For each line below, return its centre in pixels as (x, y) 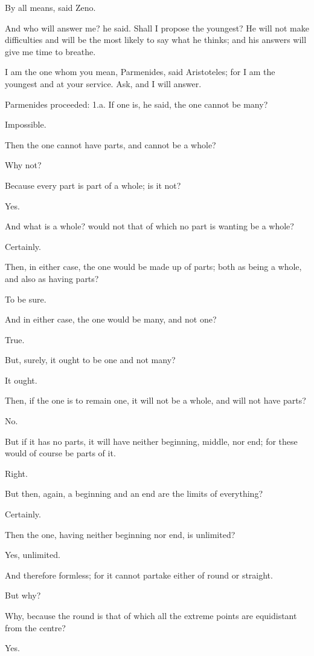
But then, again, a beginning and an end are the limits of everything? (134, 494)
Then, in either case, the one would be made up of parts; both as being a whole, (153, 267)
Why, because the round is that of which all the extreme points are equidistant (151, 615)
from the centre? (35, 627)
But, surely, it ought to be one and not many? (90, 360)
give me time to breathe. (50, 51)
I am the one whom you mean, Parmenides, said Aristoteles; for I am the (140, 72)
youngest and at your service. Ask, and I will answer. (103, 83)
